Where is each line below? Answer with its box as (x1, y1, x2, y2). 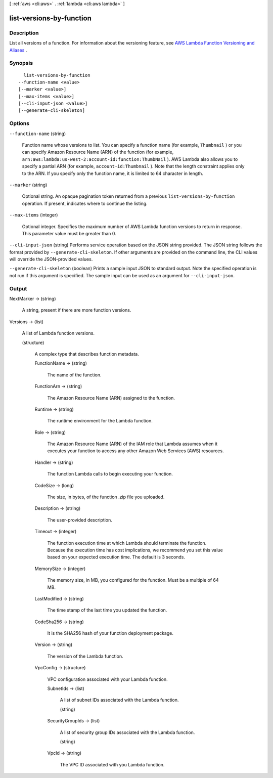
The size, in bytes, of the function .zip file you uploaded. (47, 494, 165, 500)
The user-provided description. (47, 516, 112, 523)
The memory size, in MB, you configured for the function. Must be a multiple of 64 (47, 577, 219, 583)
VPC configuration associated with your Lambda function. (47, 676, 168, 682)
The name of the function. (47, 372, 102, 378)
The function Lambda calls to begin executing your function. (47, 471, 173, 477)
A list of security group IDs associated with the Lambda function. (60, 729, 195, 736)
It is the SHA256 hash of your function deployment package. (47, 630, 174, 636)
